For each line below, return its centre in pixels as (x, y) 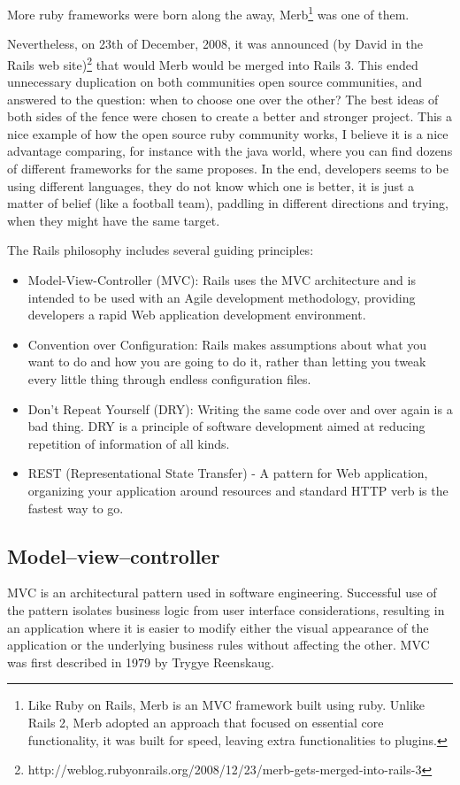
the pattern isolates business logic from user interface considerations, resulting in (226, 609)
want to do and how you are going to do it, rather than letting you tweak (227, 362)
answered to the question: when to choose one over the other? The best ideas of (223, 99)
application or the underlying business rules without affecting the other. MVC (218, 645)
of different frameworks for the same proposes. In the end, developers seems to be (228, 169)
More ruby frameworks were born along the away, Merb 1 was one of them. (208, 13)
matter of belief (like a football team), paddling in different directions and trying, (228, 203)
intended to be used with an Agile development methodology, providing (222, 297)
